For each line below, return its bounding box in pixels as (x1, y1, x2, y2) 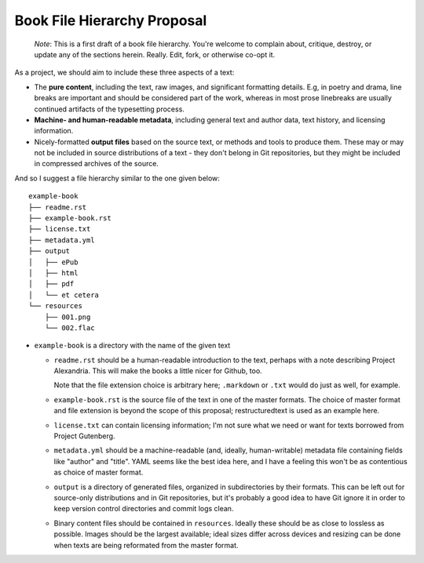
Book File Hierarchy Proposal (14, 12, 207, 29)
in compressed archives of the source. (34, 159, 159, 169)
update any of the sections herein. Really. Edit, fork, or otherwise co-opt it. (34, 49, 276, 59)
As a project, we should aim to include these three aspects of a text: (14, 67, 235, 78)
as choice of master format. (53, 467, 144, 478)
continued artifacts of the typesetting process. (34, 104, 185, 114)
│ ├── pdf (28, 279, 75, 289)
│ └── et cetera (28, 290, 100, 300)
